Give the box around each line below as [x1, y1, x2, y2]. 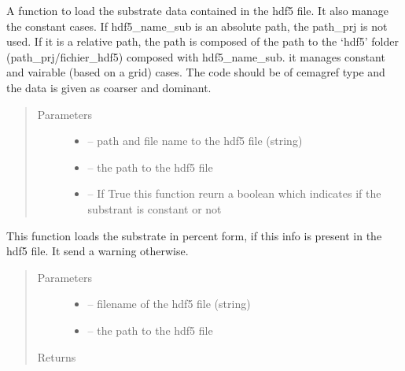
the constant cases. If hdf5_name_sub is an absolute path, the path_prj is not [6, 17, 388, 34]
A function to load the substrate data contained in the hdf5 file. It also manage [6, 2, 389, 18]
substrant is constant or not [87, 200, 222, 217]
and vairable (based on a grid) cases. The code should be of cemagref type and [6, 64, 385, 80]
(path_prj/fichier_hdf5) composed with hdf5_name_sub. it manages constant [6, 48, 385, 65]
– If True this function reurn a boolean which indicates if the [87, 185, 381, 202]
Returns [37, 348, 76, 365]
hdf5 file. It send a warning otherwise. [6, 243, 189, 259]
